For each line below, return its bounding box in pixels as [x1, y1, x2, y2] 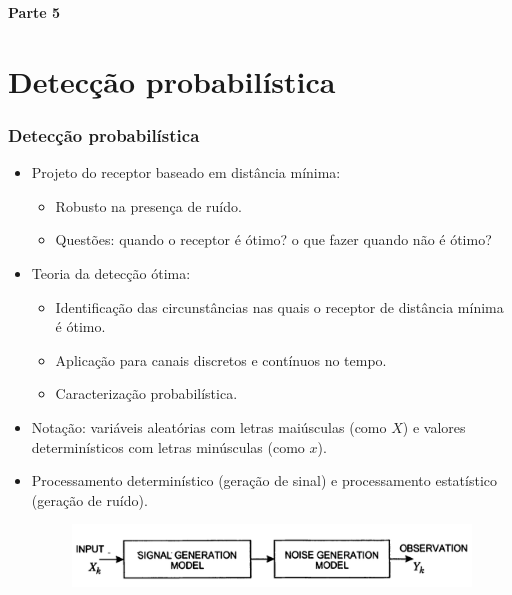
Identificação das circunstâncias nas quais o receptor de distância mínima [55, 296, 504, 317]
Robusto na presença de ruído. [55, 195, 242, 216]
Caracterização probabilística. [55, 383, 238, 404]
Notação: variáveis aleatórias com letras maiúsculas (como [31, 416, 387, 437]
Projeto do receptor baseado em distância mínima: [31, 162, 341, 183]
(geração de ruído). [31, 489, 148, 510]
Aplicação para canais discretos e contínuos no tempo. [55, 349, 387, 370]
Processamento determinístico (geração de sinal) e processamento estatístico [31, 470, 498, 491]
